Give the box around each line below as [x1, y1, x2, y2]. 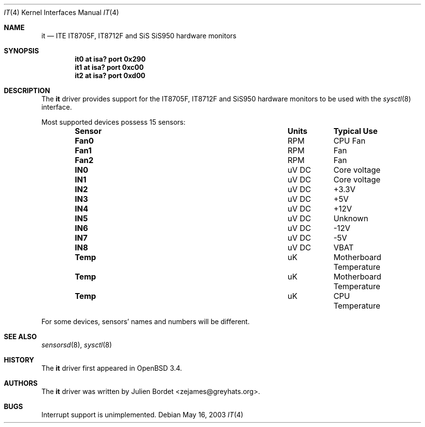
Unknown [333, 213, 368, 223]
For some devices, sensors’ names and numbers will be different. [41, 317, 250, 326]
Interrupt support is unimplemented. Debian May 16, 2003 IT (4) [41, 411, 244, 419]
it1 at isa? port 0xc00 [75, 63, 144, 71]
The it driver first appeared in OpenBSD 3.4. [41, 364, 182, 372]
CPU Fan [333, 136, 366, 146]
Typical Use [333, 126, 378, 136]
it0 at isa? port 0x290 [75, 55, 146, 63]
